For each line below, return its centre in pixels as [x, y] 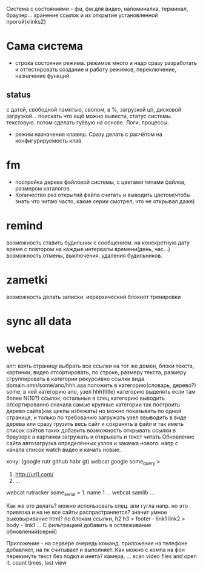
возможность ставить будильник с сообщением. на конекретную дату [98, 243]
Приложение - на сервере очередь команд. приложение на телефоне [97, 543]
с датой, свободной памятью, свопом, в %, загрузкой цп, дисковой [94, 109]
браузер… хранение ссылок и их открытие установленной [82, 15]
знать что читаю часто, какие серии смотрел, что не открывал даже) [105, 201]
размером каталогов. [43, 188]
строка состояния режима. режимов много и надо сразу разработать [106, 62]
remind [25, 225]
